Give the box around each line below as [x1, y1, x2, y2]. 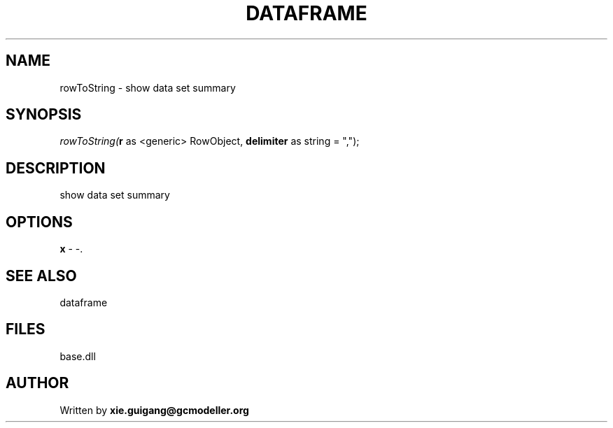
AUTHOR [6, 374, 69, 392]
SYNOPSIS [6, 106, 82, 124]
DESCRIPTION [6, 159, 106, 177]
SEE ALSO [6, 266, 77, 285]
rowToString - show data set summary [59, 81, 236, 94]
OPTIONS [6, 213, 73, 231]
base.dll [59, 350, 96, 362]
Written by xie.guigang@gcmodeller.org [59, 404, 249, 416]
